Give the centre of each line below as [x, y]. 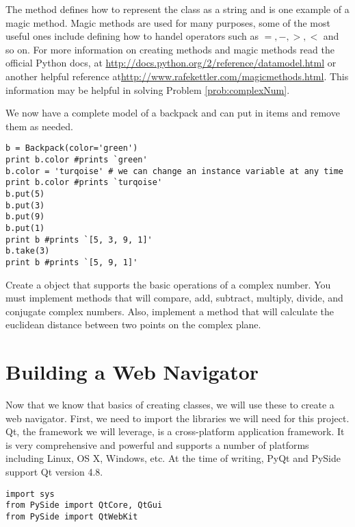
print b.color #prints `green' [77, 160]
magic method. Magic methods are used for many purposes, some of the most [168, 22]
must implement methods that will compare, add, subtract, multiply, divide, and [174, 298]
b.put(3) [25, 205]
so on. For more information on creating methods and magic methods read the [170, 49]
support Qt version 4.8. [54, 472]
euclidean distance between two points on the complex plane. [133, 324]
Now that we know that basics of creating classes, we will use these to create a [170, 405]
